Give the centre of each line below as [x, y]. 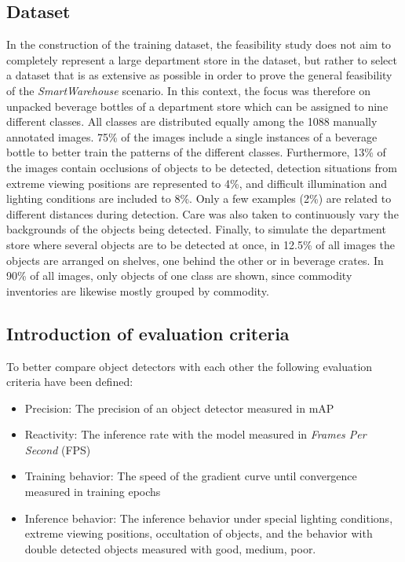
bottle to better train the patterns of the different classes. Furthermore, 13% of [196, 152]
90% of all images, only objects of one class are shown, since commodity [179, 275]
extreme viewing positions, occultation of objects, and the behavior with [199, 533]
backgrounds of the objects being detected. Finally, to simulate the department [196, 229]
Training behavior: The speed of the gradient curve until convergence [191, 476]
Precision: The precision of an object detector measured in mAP [179, 408]
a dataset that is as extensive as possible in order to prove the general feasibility [199, 75]
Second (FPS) [58, 449]
